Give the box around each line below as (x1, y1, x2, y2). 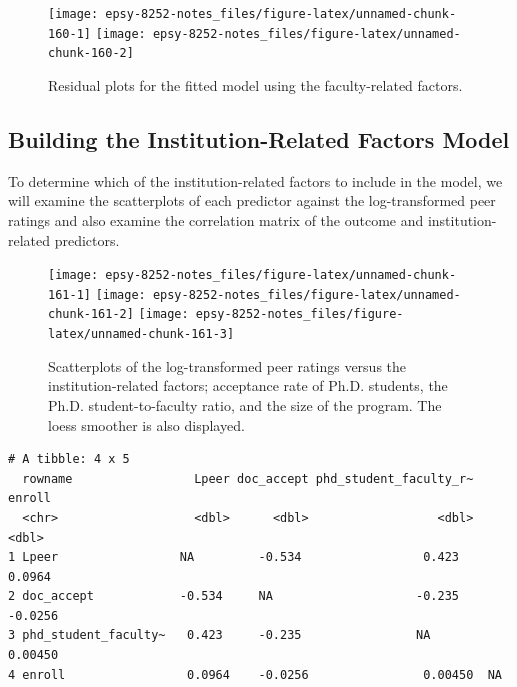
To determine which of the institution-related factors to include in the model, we (8, 170, 503, 191)
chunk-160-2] (48, 46, 134, 61)
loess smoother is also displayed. (48, 414, 245, 435)
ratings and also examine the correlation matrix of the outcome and (8, 209, 424, 230)
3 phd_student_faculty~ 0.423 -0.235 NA (8, 628, 431, 643)
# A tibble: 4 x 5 (8, 452, 130, 467)
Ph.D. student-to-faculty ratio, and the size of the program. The (48, 394, 442, 415)
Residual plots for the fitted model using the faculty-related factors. (48, 74, 463, 95)
